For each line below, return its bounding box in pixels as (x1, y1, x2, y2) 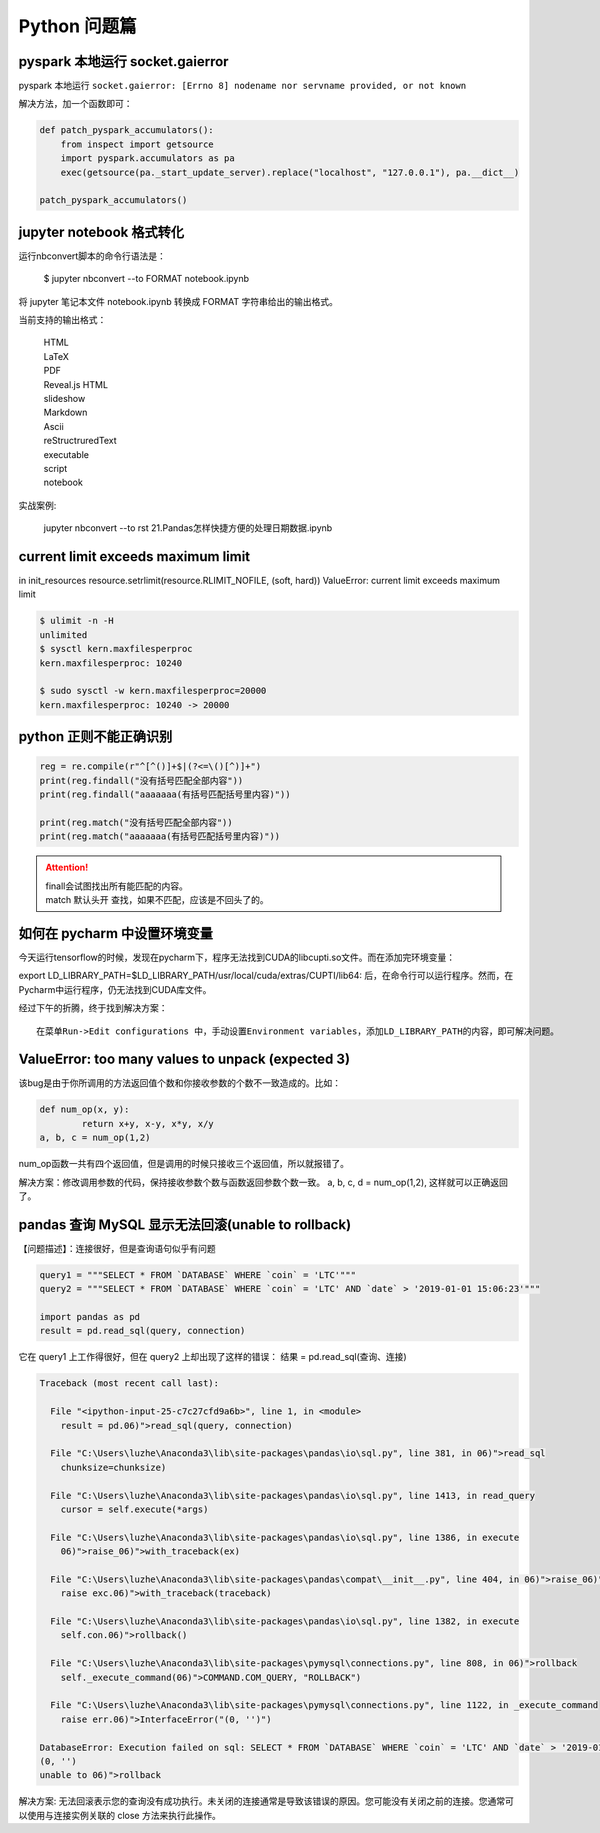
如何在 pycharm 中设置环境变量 (18, 925, 214, 942)
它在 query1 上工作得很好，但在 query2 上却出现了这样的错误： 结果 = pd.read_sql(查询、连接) (18, 1351, 407, 1363)
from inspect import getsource (60, 138, 214, 150)
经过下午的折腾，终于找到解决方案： (18, 1002, 168, 1014)
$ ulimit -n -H (39, 615, 114, 627)
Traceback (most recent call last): (39, 1378, 220, 1389)
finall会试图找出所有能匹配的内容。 (45, 880, 189, 892)
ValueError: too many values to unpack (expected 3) (18, 1051, 350, 1068)
